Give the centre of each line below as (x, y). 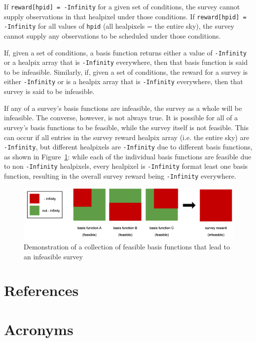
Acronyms (39, 329)
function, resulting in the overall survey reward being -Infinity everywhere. (120, 176)
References (41, 290)
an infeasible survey (53, 256)
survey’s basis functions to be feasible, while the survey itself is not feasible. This (126, 127)
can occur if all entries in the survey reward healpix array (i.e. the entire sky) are (127, 137)
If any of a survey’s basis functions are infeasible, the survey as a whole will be (123, 108)
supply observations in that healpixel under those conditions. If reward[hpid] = (125, 16)
